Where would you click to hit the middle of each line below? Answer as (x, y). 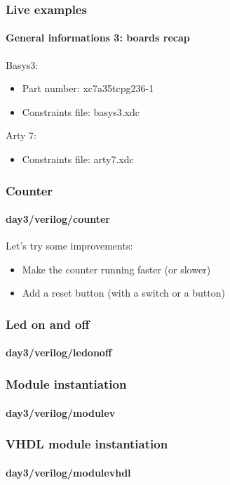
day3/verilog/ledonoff (59, 353)
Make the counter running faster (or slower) (116, 269)
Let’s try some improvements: (69, 246)
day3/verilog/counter (58, 219)
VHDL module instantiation (87, 444)
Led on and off (48, 324)
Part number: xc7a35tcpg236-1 (88, 88)
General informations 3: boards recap (98, 38)
